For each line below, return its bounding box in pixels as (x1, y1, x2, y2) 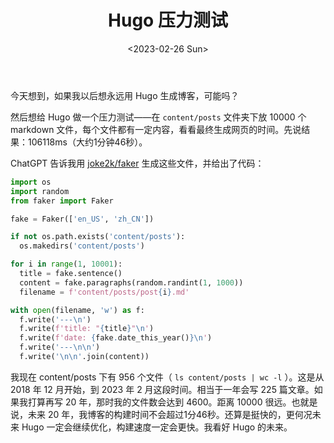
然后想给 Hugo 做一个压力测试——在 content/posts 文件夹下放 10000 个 (10, 111, 307, 123)
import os (10, 177, 52, 187)
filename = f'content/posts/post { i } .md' (19, 287, 190, 297)
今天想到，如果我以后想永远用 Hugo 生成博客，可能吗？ (10, 89, 240, 101)
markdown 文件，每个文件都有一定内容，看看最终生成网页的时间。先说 (10, 123, 302, 135)
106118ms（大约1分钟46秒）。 (27, 136, 148, 148)
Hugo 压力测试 (108, 9, 228, 32)
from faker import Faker (10, 196, 114, 206)
